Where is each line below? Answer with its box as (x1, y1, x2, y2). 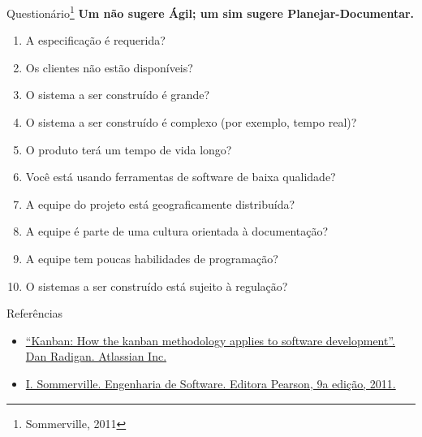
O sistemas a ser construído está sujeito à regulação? (25, 277, 288, 294)
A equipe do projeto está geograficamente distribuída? (25, 195, 295, 212)
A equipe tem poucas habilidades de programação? (25, 250, 278, 266)
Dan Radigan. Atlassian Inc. (25, 348, 167, 365)
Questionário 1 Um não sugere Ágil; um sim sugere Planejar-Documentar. (6, 2, 415, 21)
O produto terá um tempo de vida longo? (25, 141, 232, 158)
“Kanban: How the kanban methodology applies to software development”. (25, 331, 395, 348)
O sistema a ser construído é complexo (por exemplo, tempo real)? (25, 114, 357, 131)
